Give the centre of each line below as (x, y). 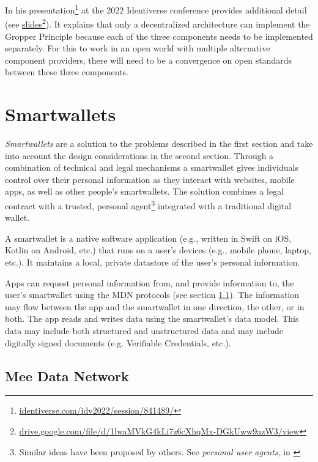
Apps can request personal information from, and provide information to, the (150, 282)
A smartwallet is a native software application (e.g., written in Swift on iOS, (148, 238)
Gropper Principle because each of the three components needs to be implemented (159, 36)
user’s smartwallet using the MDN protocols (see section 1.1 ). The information (152, 295)
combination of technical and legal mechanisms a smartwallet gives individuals (152, 167)
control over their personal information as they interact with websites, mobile (150, 179)
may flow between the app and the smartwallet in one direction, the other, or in (155, 306)
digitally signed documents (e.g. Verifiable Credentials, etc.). (118, 342)
